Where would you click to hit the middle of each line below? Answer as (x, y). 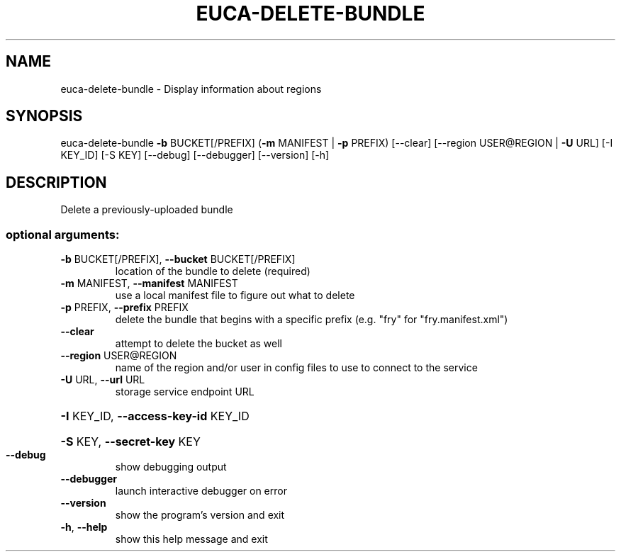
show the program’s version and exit (200, 515)
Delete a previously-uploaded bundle (147, 210)
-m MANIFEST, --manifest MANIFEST (149, 283)
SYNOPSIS (44, 116)
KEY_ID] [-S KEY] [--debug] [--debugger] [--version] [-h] (195, 155)
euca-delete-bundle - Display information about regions (191, 89)
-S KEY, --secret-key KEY (130, 442)
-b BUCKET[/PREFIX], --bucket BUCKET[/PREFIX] (178, 259)
